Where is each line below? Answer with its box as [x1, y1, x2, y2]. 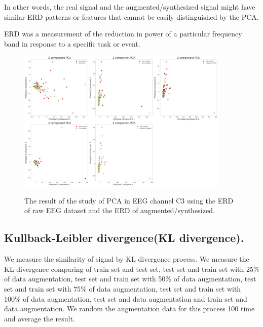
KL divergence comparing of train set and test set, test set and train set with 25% [4, 263, 259, 274]
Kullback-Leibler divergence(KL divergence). [4, 230, 244, 246]
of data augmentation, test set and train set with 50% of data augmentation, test [4, 273, 256, 284]
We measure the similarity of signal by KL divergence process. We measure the [4, 254, 249, 264]
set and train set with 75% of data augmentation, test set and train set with [4, 283, 241, 294]
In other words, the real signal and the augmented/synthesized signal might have [4, 2, 255, 12]
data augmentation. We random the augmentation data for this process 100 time [4, 303, 255, 314]
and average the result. [4, 313, 75, 323]
